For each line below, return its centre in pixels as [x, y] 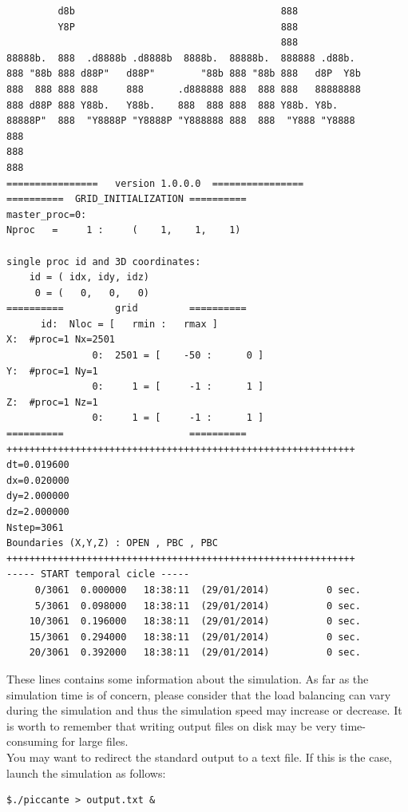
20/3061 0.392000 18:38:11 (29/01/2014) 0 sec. [195, 653]
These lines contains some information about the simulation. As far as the [188, 678]
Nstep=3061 [35, 527]
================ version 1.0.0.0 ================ [155, 183]
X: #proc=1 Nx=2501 [61, 340]
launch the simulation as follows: [86, 772]
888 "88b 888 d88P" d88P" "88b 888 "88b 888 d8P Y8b [184, 74]
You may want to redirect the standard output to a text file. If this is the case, [200, 757]
